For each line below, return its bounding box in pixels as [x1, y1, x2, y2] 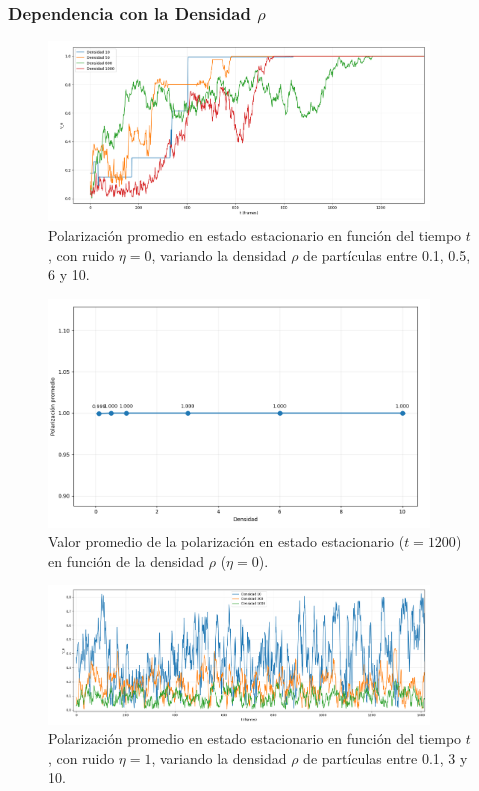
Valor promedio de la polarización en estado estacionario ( [48, 531, 405, 552]
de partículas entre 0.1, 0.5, [303, 244, 471, 265]
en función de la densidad [48, 550, 205, 571]
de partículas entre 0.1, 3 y [303, 747, 468, 768]
